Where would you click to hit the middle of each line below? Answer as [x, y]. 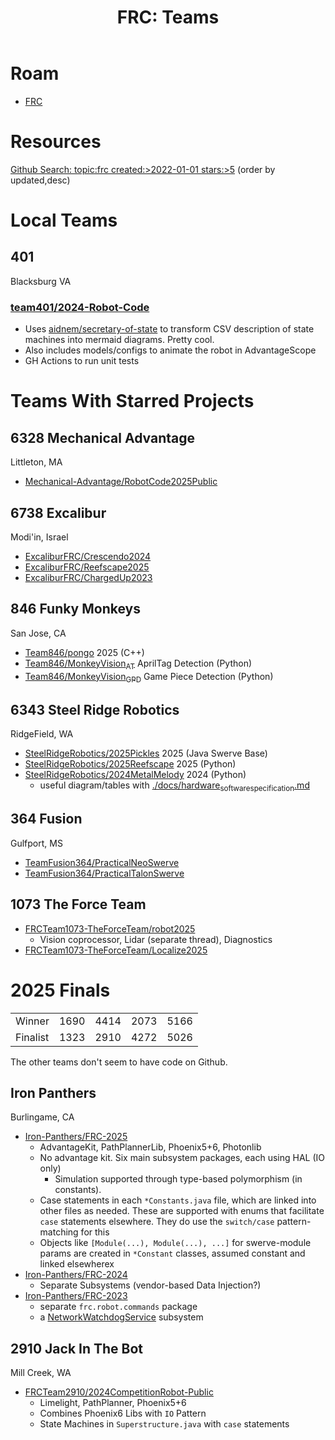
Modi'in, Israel [39, 537]
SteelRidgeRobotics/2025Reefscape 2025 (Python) [130, 764]
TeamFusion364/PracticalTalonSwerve [104, 873]
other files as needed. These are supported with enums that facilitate [182, 1211]
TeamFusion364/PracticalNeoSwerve [102, 862]
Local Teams [64, 220]
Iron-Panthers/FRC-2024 [76, 1275]
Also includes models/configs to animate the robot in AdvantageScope [170, 350]
